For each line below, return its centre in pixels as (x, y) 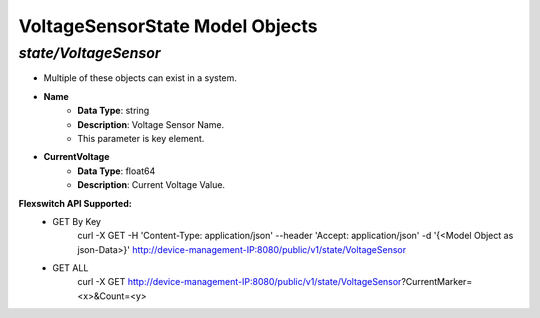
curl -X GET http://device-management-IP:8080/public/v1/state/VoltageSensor (239, 282)
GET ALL (70, 268)
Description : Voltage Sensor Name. (151, 124)
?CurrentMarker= (437, 282)
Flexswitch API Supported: (75, 203)
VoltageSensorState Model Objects (168, 26)
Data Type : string (113, 111)
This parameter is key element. (141, 138)
